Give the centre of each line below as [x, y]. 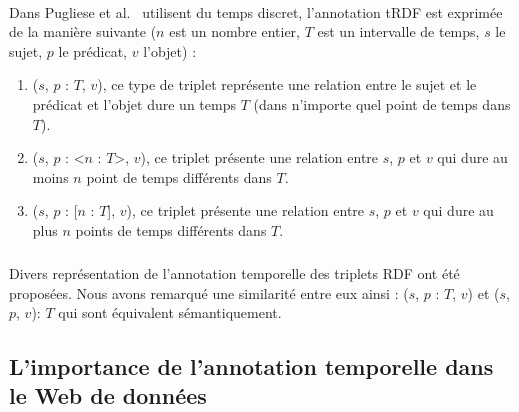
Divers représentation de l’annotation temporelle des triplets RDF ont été [234, 272]
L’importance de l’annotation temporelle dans [251, 366]
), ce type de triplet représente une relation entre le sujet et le [287, 84]
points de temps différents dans [171, 229]
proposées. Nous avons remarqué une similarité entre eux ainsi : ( [209, 292]
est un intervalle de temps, [398, 31]
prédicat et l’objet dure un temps [134, 103]
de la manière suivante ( [83, 31]
